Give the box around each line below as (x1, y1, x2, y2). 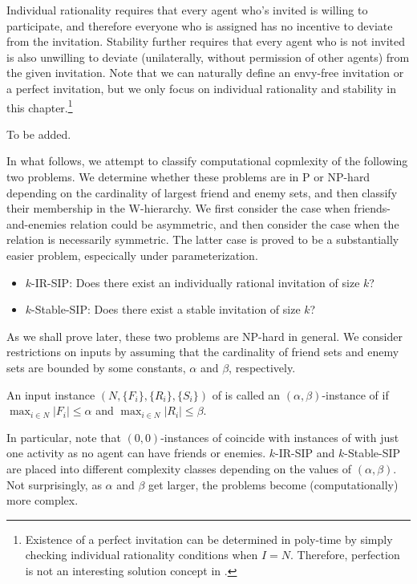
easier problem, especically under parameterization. (6, 246, 258, 263)
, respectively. (229, 359, 296, 375)
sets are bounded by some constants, (6, 359, 186, 375)
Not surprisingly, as (6, 476, 102, 493)
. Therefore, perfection (290, 546, 400, 563)
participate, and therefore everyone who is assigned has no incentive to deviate (6, 17, 393, 34)
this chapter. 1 (6, 96, 73, 116)
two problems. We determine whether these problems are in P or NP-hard (6, 168, 370, 185)
